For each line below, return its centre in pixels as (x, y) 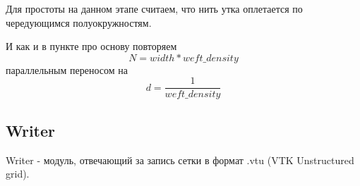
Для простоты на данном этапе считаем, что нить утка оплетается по (154, 8)
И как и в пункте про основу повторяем (91, 46)
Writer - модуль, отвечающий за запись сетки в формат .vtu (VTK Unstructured (180, 160)
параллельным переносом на (67, 69)
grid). (18, 174)
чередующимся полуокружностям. (79, 22)
